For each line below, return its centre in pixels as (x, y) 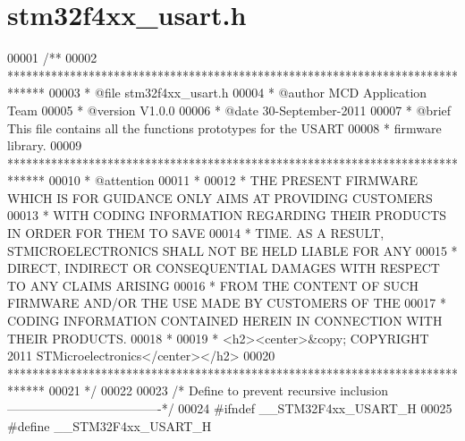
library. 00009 (45, 145)
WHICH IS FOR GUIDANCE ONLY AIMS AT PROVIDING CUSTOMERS (220, 197)
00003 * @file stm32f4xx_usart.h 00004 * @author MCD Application (238, 93)
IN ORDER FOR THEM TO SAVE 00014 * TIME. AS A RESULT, (196, 233)
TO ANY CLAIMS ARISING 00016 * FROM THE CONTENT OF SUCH (213, 285)
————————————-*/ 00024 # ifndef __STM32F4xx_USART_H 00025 (230, 408)
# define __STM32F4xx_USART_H (110, 425)
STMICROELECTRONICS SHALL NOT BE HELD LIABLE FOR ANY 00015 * (232, 250)
